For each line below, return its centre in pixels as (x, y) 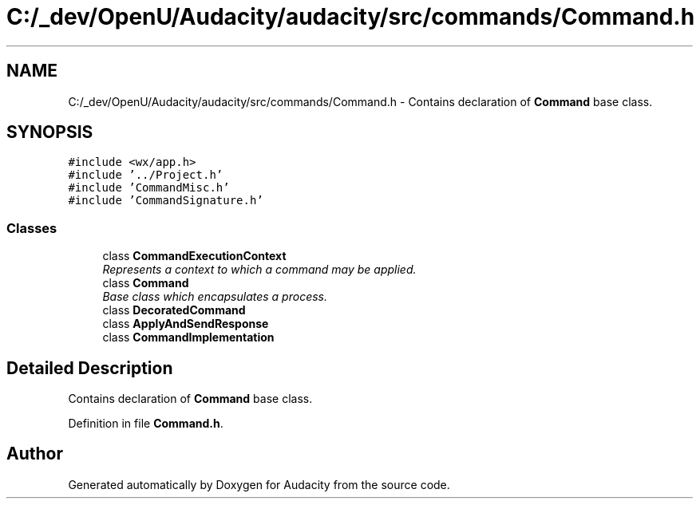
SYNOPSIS (50, 132)
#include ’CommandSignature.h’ (166, 201)
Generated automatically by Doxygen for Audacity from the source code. (259, 484)
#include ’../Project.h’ (146, 175)
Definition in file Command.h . (146, 424)
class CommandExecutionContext (194, 256)
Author (35, 454)
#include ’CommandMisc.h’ (149, 188)
